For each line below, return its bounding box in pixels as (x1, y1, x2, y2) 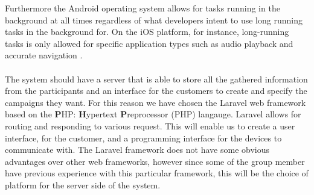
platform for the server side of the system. (5, 178, 161, 191)
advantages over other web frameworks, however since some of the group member (5, 155, 305, 167)
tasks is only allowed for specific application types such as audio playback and (5, 37, 293, 49)
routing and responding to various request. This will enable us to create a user (5, 119, 295, 132)
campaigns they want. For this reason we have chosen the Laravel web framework (5, 96, 306, 108)
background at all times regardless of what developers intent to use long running (5, 13, 303, 26)
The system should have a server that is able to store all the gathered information (5, 72, 308, 85)
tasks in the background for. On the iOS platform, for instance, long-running (5, 25, 289, 38)
